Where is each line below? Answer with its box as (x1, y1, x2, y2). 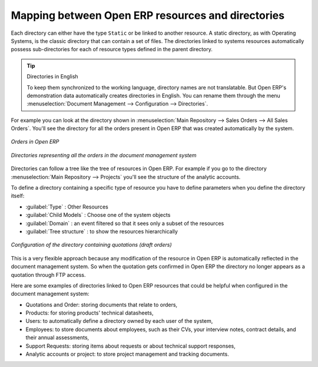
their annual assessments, (25, 334, 90, 341)
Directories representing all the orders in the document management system (11, 151, 197, 158)
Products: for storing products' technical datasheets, (25, 309, 154, 316)
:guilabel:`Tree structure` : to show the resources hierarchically (25, 227, 178, 235)
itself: (11, 192, 25, 200)
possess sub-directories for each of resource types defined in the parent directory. (11, 46, 213, 53)
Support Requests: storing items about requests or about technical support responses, (25, 342, 236, 349)
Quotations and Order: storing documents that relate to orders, (25, 301, 178, 308)
